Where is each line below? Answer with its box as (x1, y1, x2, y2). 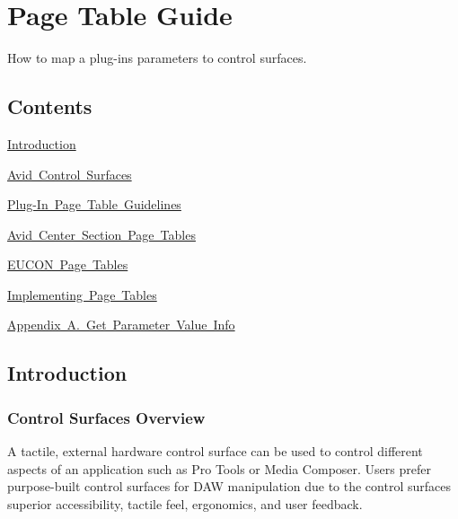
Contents (7, 92, 92, 120)
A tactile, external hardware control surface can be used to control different (7, 442, 423, 461)
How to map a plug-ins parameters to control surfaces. (7, 48, 307, 67)
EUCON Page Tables (7, 255, 128, 274)
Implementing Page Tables (7, 285, 157, 303)
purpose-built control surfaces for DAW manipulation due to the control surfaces (7, 477, 451, 496)
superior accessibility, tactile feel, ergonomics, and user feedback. (7, 494, 363, 513)
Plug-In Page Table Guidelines (7, 195, 181, 214)
